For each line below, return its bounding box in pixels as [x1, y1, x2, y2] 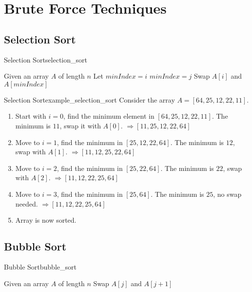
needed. [15, 198, 38, 209]
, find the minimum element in [63, 111, 155, 121]
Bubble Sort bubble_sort [4, 261, 77, 271]
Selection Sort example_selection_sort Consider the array [4, 94, 175, 104]
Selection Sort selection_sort [4, 54, 87, 64]
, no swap [213, 188, 242, 199]
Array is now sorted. [15, 215, 77, 225]
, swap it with [59, 120, 101, 130]
